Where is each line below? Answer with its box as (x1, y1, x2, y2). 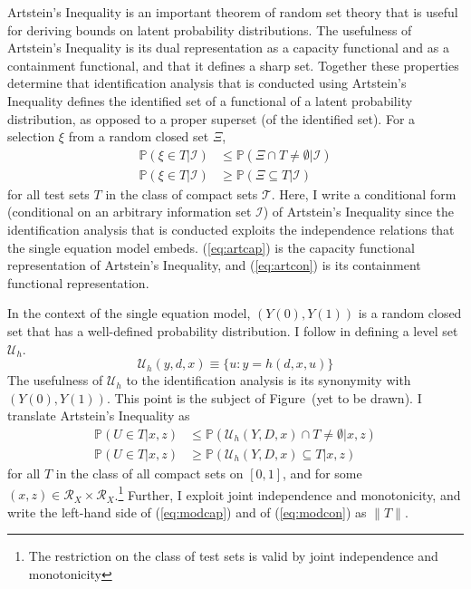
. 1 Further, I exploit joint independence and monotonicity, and (114, 482, 461, 504)
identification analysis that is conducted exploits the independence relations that (7, 220, 455, 238)
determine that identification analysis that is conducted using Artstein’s (7, 73, 407, 92)
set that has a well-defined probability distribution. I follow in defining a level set (7, 321, 458, 340)
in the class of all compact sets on (55, 464, 244, 482)
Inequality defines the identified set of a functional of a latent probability (7, 91, 413, 110)
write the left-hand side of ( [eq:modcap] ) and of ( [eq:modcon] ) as (7, 502, 367, 521)
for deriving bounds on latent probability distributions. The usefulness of (7, 20, 412, 39)
